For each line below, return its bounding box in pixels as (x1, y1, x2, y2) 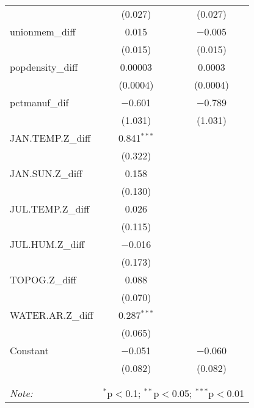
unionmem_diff (10, 24, 76, 38)
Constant (10, 343, 49, 357)
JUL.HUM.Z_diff (10, 237, 85, 251)
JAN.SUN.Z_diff (10, 166, 82, 180)
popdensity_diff (10, 60, 78, 74)
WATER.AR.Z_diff (10, 308, 93, 322)
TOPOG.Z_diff (10, 272, 76, 286)
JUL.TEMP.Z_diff (10, 202, 90, 216)
